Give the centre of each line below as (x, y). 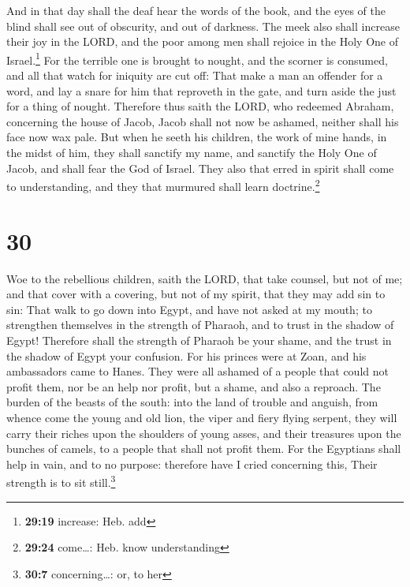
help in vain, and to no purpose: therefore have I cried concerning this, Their (192, 464)
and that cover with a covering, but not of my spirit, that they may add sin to (196, 294)
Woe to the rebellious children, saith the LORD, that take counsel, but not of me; (205, 278)
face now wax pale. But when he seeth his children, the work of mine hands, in (197, 137)
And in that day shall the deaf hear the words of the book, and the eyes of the (196, 10)
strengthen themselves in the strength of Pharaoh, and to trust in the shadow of (200, 325)
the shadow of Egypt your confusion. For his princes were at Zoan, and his (186, 355)
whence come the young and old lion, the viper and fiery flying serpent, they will (202, 417)
